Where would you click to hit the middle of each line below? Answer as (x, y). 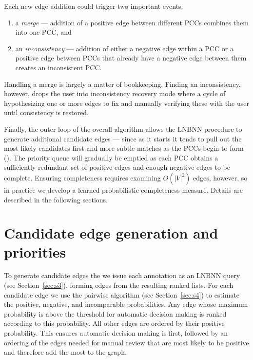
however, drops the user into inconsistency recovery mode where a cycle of (115, 93)
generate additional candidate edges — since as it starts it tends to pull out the (123, 138)
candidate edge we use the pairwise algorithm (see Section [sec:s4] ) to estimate (122, 294)
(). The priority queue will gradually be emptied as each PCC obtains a (111, 157)
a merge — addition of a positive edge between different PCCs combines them (132, 22)
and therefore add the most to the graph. (65, 352)
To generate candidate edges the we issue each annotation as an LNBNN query (122, 275)
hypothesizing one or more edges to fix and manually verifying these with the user (126, 103)
